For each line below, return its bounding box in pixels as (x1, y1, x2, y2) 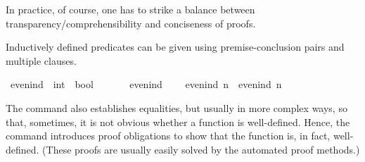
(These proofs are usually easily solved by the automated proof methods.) (42, 142, 360, 156)
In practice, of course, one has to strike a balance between (6, 2, 255, 16)
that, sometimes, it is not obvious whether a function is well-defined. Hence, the (6, 114, 350, 129)
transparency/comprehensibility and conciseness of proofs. (6, 15, 256, 30)
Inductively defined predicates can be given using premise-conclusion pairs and (6, 39, 345, 54)
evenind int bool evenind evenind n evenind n (10, 77, 282, 92)
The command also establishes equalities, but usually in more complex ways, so (6, 100, 347, 115)
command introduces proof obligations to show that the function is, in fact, (6, 128, 331, 143)
